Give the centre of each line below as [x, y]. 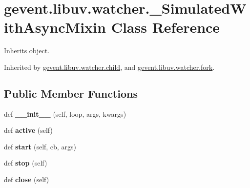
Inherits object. [27, 51]
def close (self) [27, 179]
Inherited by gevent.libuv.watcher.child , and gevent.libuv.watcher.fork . [109, 67]
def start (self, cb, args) [40, 146]
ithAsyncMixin [55, 27]
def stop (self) [26, 163]
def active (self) [28, 130]
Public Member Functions [71, 93]
